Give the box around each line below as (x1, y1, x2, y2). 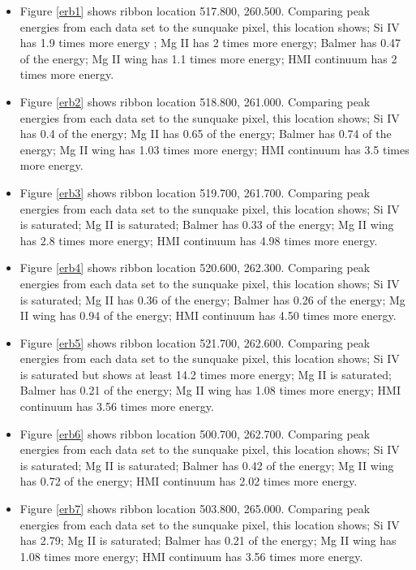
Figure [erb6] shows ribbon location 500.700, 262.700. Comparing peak (19, 425, 371, 442)
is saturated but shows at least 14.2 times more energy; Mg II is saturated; (19, 365, 392, 382)
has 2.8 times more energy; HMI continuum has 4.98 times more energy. (19, 231, 378, 248)
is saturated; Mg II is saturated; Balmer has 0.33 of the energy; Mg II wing (19, 216, 394, 233)
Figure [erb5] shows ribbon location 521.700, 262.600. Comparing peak (19, 334, 371, 351)
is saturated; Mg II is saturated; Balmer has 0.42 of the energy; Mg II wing (19, 456, 394, 473)
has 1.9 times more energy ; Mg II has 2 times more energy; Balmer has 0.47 (19, 34, 401, 51)
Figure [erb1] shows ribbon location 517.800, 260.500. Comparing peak (19, 2, 371, 19)
